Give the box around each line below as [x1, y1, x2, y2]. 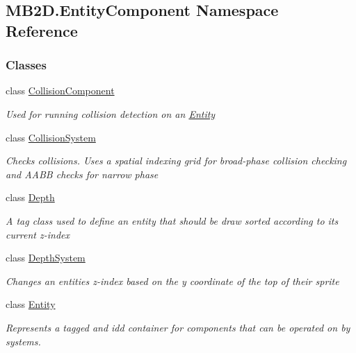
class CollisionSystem [6, 130, 96, 144]
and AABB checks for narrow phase [6, 166, 159, 181]
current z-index [6, 227, 70, 241]
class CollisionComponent [6, 83, 115, 98]
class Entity [6, 297, 56, 311]
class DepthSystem [6, 250, 86, 265]
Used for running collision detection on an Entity [6, 106, 216, 121]
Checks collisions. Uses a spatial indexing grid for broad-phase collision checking [6, 153, 347, 168]
